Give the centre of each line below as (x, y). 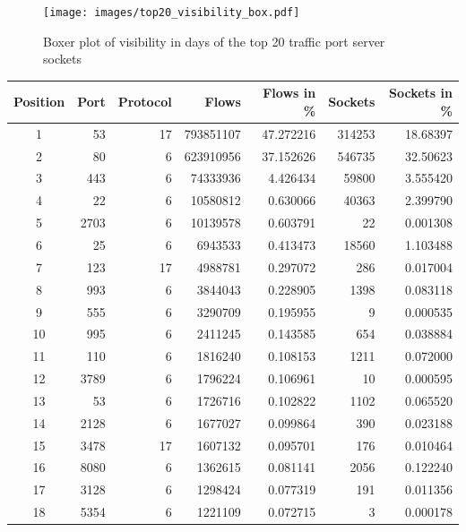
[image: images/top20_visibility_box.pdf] (172, 13)
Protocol (145, 102)
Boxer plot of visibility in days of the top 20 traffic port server (214, 41)
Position (39, 102)
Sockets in (421, 93)
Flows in (289, 93)
